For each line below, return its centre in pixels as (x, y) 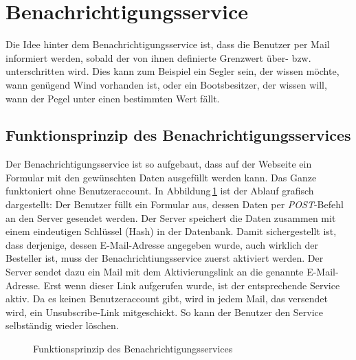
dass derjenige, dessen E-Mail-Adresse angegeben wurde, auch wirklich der (162, 244)
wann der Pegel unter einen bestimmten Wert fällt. (113, 98)
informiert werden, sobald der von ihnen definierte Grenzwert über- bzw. (158, 57)
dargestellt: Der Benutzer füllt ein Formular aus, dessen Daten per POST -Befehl (175, 204)
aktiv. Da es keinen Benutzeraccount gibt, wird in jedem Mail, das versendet (167, 299)
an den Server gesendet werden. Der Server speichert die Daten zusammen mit (171, 217)
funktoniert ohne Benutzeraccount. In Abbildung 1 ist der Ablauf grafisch (160, 191)
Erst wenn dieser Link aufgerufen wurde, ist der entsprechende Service (192, 285)
